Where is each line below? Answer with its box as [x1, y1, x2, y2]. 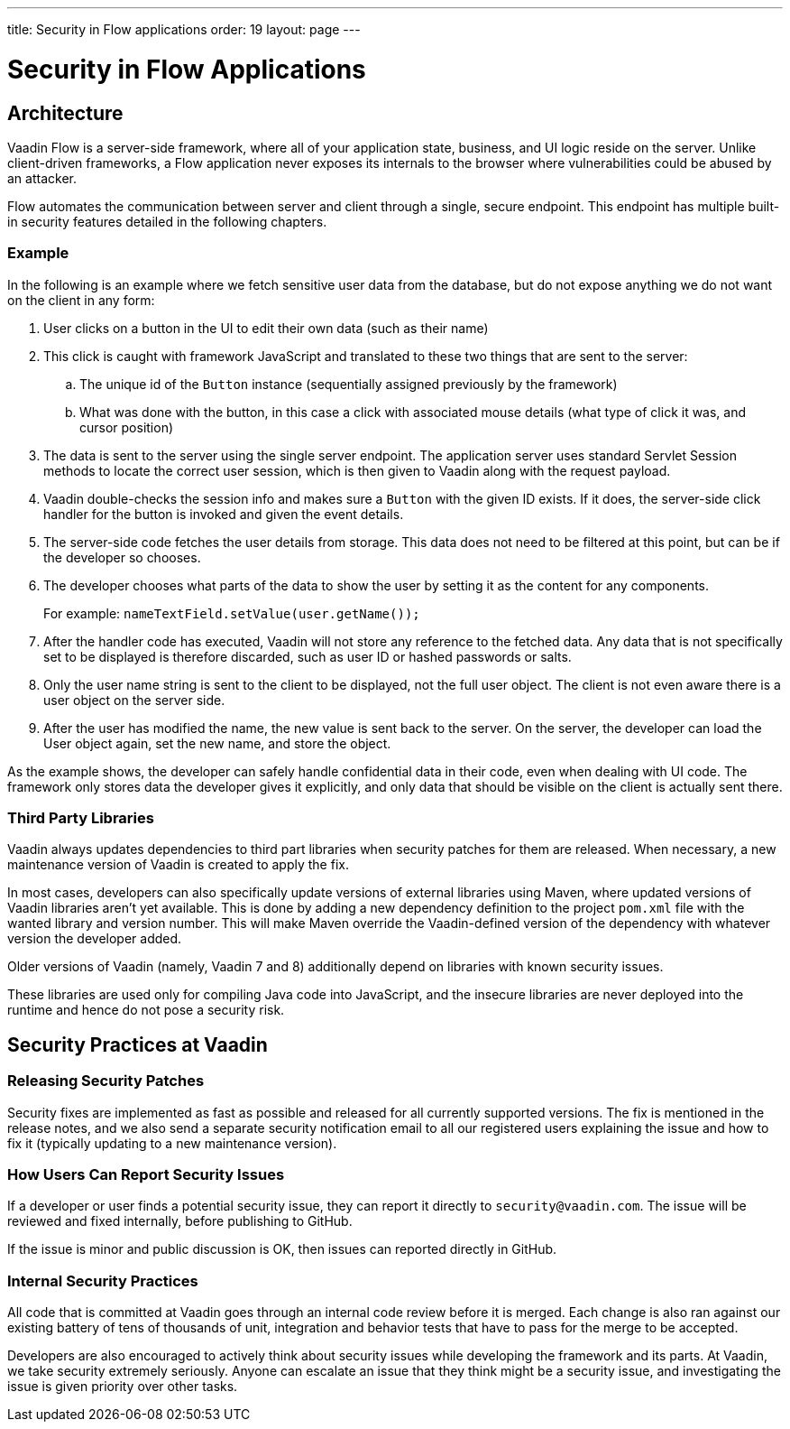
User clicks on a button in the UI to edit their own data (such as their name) [43, 320, 489, 336]
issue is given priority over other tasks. [7, 1378, 238, 1395]
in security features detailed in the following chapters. [7, 213, 327, 229]
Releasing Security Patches [7, 1072, 205, 1090]
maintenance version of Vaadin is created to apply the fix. [7, 857, 349, 873]
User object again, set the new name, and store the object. [43, 735, 391, 751]
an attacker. [7, 170, 77, 186]
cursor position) [79, 419, 174, 435]
